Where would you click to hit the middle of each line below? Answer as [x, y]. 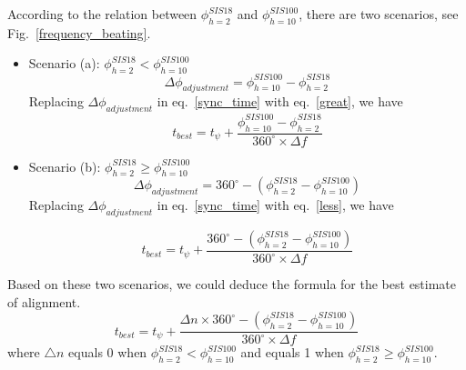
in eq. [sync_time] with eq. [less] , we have [275, 205]
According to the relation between [102, 14]
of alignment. [44, 301]
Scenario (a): [64, 63]
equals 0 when [108, 352]
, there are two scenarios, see [379, 14]
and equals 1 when [292, 352]
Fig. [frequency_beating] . [79, 32]
